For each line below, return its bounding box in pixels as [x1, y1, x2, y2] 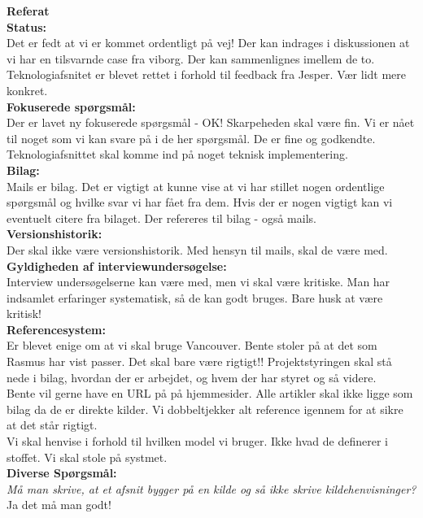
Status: [7, 18, 47, 35]
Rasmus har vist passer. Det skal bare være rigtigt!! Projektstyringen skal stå [7, 353, 392, 370]
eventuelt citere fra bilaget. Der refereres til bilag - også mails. [7, 209, 316, 226]
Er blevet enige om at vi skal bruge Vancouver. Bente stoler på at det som [7, 337, 377, 354]
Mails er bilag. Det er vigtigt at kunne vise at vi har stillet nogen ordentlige [7, 177, 385, 194]
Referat [7, 2, 50, 19]
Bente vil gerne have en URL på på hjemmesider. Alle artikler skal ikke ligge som [7, 385, 413, 402]
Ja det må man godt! [7, 496, 111, 513]
